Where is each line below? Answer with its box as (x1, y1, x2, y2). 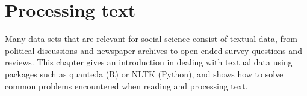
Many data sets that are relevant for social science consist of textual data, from (5, 32, 297, 45)
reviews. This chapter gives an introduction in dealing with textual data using (5, 56, 293, 68)
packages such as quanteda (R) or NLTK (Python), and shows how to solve (5, 67, 284, 80)
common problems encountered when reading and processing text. (5, 79, 248, 92)
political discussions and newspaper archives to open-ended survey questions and (5, 44, 302, 56)
